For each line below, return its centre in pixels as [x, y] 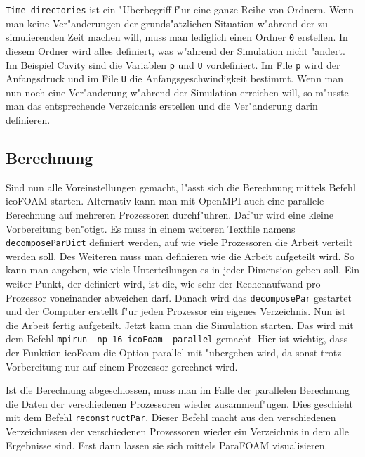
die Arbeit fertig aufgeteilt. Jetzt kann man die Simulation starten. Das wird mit [180, 324]
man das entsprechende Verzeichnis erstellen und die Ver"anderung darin [162, 106]
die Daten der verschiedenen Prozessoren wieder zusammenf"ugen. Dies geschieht [179, 403]
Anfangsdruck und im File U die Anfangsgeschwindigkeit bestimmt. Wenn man [175, 78]
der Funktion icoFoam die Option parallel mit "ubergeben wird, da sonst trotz [174, 353]
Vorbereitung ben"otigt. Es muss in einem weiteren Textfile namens [151, 228]
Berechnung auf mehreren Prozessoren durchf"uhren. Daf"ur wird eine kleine [170, 214]
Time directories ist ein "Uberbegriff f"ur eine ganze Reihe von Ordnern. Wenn [180, 9]
